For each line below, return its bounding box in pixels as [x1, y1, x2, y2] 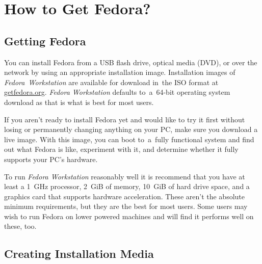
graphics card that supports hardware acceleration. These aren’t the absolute [4, 191, 245, 201]
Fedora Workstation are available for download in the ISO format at [4, 76, 219, 87]
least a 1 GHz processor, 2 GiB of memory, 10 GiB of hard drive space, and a [4, 181, 250, 192]
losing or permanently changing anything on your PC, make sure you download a [4, 124, 258, 135]
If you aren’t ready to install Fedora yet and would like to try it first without [4, 114, 245, 124]
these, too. [4, 221, 37, 231]
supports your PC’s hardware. [4, 153, 98, 164]
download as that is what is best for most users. [4, 96, 154, 107]
